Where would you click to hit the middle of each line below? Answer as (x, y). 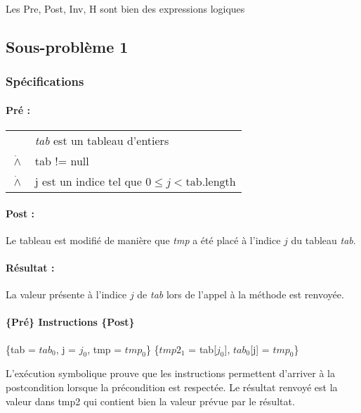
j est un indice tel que (88, 182)
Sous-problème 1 (67, 46)
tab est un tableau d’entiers (102, 141)
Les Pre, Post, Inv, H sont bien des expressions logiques (125, 8)
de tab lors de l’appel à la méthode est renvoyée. (241, 294)
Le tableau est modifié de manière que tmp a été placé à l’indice (143, 240)
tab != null (62, 161)
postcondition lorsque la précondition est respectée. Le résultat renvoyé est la (172, 387)
